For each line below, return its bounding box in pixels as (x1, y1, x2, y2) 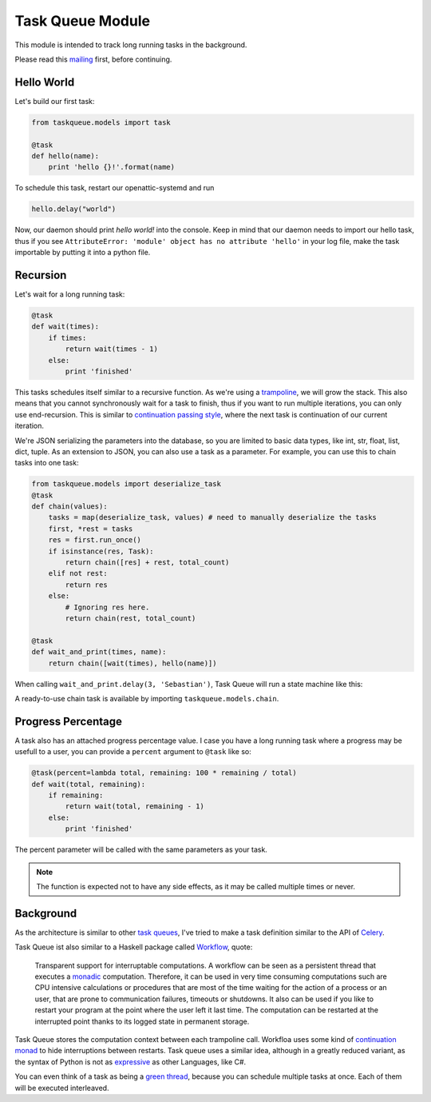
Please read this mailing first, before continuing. (14, 54, 172, 64)
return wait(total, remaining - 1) (65, 802, 205, 811)
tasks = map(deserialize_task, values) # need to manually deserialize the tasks (48, 513, 377, 522)
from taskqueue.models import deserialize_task (31, 480, 221, 489)
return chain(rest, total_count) (65, 613, 196, 623)
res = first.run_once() (48, 536, 141, 545)
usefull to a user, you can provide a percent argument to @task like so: (14, 747, 251, 757)
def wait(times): (31, 322, 100, 331)
